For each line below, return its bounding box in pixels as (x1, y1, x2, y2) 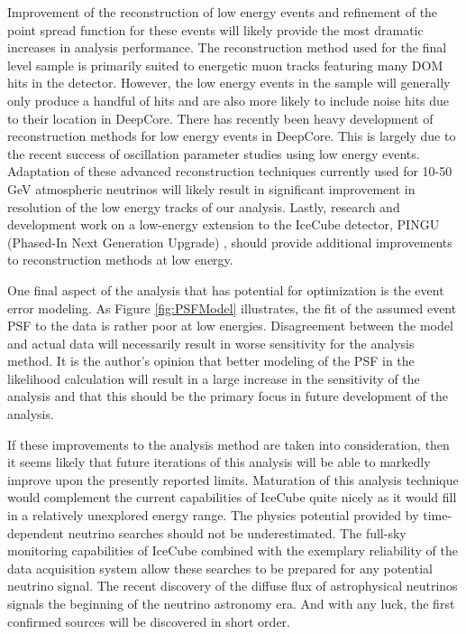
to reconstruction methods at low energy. (7, 250, 233, 269)
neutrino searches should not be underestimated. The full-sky (68, 523, 407, 542)
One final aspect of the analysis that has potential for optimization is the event (7, 280, 444, 299)
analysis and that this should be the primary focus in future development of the (7, 387, 448, 406)
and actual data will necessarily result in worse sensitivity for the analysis (7, 333, 415, 352)
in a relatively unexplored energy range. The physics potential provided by (7, 506, 419, 525)
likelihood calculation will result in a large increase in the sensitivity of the (7, 368, 420, 387)
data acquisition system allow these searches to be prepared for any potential (7, 558, 433, 577)
